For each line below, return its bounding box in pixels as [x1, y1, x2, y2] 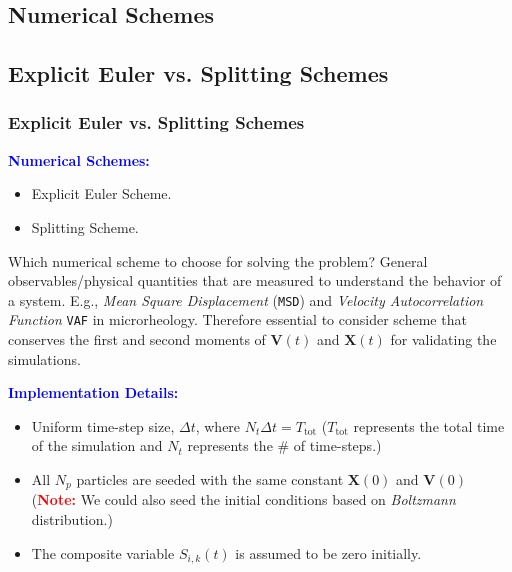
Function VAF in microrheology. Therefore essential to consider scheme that [8, 309, 467, 330]
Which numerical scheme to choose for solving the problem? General [8, 250, 428, 271]
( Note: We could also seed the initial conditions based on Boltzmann [31, 489, 456, 510]
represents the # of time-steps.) [187, 435, 382, 456]
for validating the [390, 329, 497, 350]
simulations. [8, 348, 81, 369]
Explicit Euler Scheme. [31, 183, 172, 204]
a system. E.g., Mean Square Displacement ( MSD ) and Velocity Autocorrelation [8, 289, 484, 310]
